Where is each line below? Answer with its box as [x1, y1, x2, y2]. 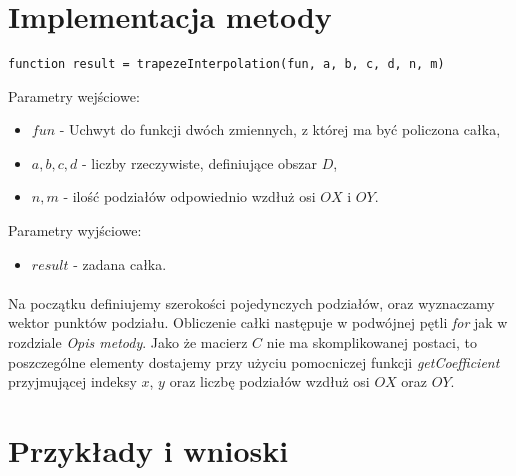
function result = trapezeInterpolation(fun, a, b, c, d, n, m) [8, 56, 445, 71]
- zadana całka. [73, 253, 167, 274]
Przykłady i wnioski [8, 429, 289, 470]
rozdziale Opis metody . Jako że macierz [8, 331, 248, 352]
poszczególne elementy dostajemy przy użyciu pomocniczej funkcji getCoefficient [8, 351, 500, 372]
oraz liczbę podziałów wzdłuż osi [169, 371, 370, 392]
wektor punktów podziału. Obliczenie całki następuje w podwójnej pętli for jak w [8, 312, 508, 333]
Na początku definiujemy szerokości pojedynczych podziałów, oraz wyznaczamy [8, 292, 495, 313]
